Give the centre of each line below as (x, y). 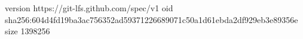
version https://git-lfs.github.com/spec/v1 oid (89, 8)
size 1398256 (27, 31)
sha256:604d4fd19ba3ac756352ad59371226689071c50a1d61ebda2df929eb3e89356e (151, 19)
